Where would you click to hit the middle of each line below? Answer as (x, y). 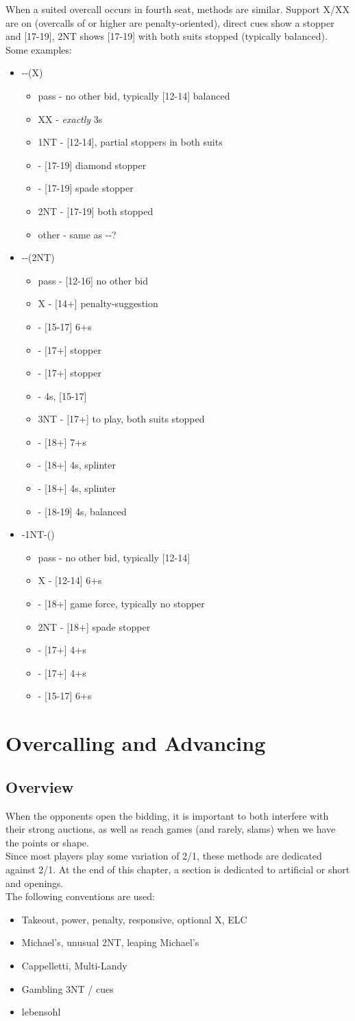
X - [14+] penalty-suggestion (98, 303)
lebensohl (41, 1012)
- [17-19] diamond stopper (92, 165)
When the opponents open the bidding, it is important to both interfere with (167, 815)
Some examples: (39, 49)
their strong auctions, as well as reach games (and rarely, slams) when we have (171, 829)
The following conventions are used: (80, 896)
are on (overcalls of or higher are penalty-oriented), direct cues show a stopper (170, 22)
